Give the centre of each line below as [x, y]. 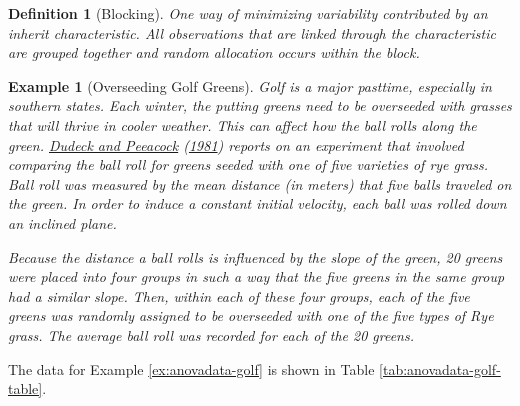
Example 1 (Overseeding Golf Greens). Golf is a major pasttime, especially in [250, 85]
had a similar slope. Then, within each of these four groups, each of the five [239, 295]
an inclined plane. [62, 222]
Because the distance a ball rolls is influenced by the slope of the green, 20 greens [255, 256]
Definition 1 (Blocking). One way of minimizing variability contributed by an [248, 13]
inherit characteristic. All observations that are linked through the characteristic [252, 32]
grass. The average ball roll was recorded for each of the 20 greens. [211, 334]
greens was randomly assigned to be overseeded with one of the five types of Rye [251, 315]
